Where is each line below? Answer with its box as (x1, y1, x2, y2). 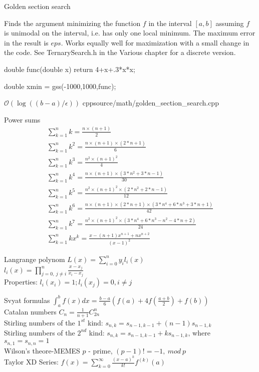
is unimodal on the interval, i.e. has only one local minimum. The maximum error (4, 27, 255, 38)
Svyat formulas (4, 294, 50, 305)
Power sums (4, 114, 41, 124)
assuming (215, 17, 244, 28)
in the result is (4, 37, 49, 47)
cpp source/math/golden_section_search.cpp (82, 97, 219, 108)
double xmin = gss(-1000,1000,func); (4, 80, 116, 91)
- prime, (88, 345, 113, 355)
